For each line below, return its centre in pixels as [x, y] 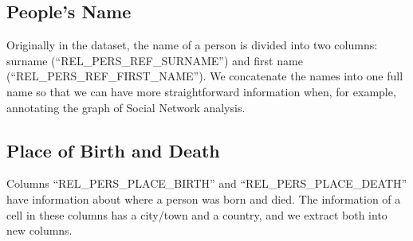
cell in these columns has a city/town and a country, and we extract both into [197, 214]
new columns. [39, 230]
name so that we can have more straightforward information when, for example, [201, 91]
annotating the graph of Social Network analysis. [126, 107]
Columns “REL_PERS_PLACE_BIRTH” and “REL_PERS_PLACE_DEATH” [207, 183]
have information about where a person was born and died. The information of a [204, 198]
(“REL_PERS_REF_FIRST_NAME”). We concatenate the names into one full [205, 76]
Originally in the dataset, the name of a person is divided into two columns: [192, 45]
